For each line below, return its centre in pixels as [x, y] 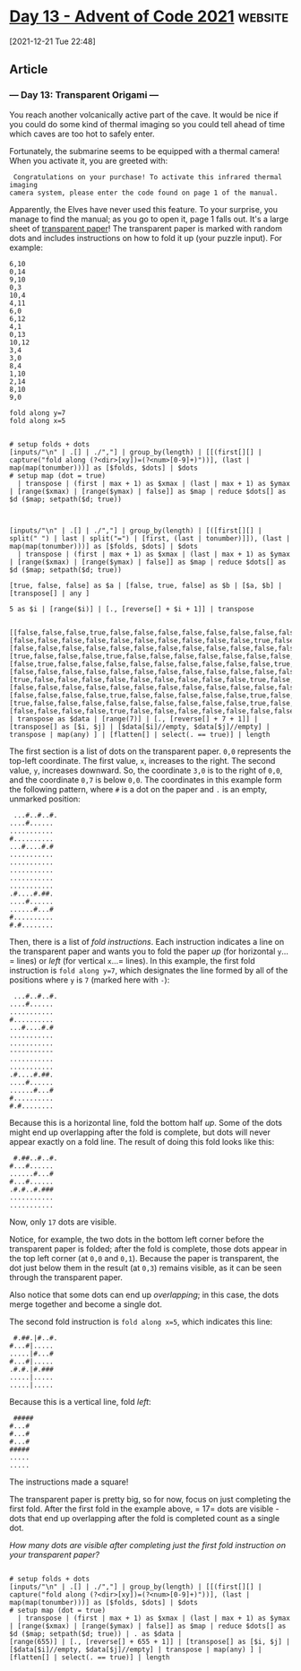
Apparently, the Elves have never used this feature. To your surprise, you [144, 209]
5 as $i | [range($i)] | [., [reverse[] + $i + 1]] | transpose [132, 609]
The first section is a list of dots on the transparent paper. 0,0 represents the [150, 751]
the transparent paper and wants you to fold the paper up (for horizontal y [146, 951]
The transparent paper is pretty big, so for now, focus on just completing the [150, 1499]
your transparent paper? [55, 1554]
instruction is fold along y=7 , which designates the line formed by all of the [149, 970]
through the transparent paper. [66, 1277]
